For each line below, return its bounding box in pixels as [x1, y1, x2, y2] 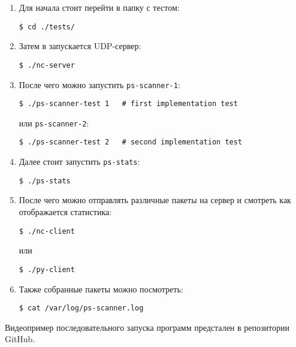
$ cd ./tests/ [19, 22, 75, 31]
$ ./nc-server [19, 61, 75, 70]
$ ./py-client [19, 265, 75, 274]
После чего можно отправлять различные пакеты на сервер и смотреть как [19, 194, 291, 206]
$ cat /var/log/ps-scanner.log [19, 304, 144, 313]
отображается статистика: [19, 206, 112, 218]
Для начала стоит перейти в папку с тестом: [19, 1, 180, 13]
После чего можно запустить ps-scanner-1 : [19, 78, 180, 90]
